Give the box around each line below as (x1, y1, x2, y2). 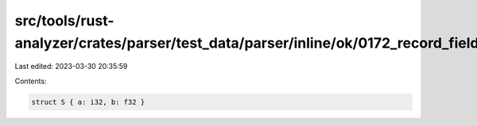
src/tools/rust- (14, 12, 114, 29)
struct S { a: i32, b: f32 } (31, 97, 145, 106)
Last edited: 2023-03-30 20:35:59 (14, 62, 128, 71)
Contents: (14, 76, 47, 86)
